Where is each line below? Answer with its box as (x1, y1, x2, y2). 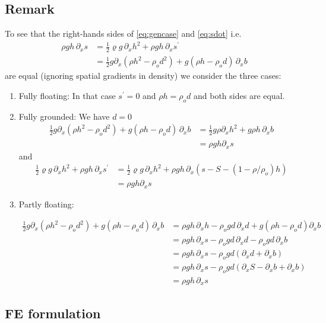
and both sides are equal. (194, 89, 285, 101)
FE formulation (5, 303, 101, 322)
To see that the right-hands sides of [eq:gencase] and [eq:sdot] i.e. (5, 27, 242, 40)
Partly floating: (18, 197, 74, 210)
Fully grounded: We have (18, 110, 110, 122)
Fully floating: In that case (18, 89, 116, 101)
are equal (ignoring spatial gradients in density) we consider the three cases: (5, 69, 281, 82)
